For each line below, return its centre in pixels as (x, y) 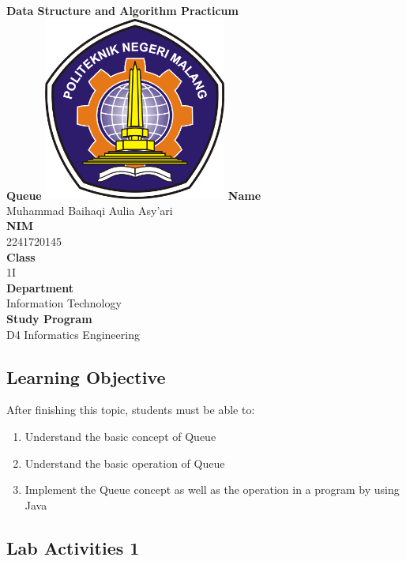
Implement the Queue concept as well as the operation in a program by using (212, 489)
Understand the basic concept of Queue (120, 436)
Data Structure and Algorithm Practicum (122, 10)
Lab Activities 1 (73, 547)
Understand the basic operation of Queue (125, 463)
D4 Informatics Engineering (73, 334)
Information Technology (64, 303)
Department (40, 287)
